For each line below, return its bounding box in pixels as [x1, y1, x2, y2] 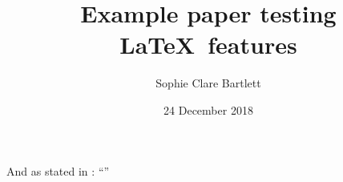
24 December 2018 [163, 101, 253, 118]
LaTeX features [119, 28, 297, 61]
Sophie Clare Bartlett [155, 75, 261, 91]
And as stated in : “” [6, 162, 110, 179]
